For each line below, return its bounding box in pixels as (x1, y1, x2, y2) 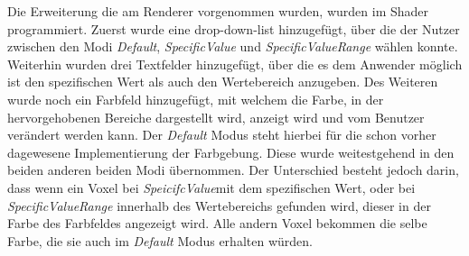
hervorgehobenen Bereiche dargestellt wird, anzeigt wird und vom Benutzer (7, 107, 425, 126)
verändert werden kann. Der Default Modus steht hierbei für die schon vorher (7, 125, 436, 144)
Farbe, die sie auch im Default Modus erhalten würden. (7, 231, 313, 250)
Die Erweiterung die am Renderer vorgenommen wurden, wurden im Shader (7, 2, 429, 20)
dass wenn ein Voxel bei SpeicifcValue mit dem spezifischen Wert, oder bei (7, 178, 416, 197)
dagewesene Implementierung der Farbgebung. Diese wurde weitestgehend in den (7, 142, 455, 161)
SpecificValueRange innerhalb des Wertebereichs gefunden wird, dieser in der (7, 196, 431, 215)
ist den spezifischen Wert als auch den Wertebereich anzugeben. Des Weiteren (7, 72, 438, 91)
